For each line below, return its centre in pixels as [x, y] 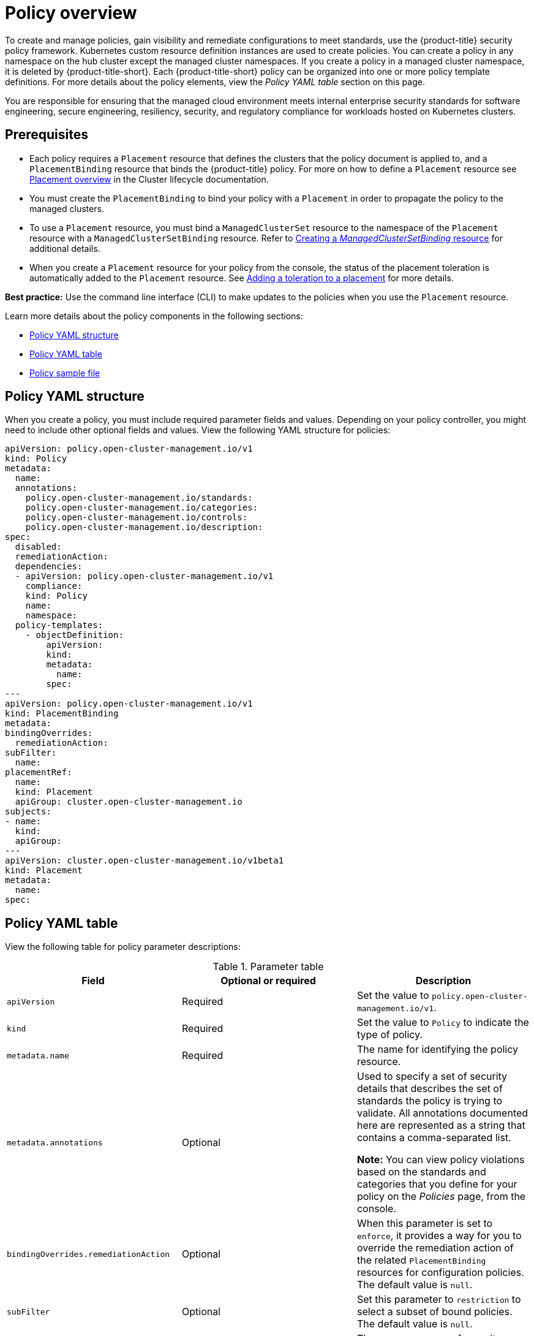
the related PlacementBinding [421, 1260]
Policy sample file [65, 373]
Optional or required [268, 981]
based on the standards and [421, 1172]
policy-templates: [59, 625]
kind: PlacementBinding [62, 714]
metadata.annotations [55, 1142]
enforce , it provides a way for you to [439, 1236]
